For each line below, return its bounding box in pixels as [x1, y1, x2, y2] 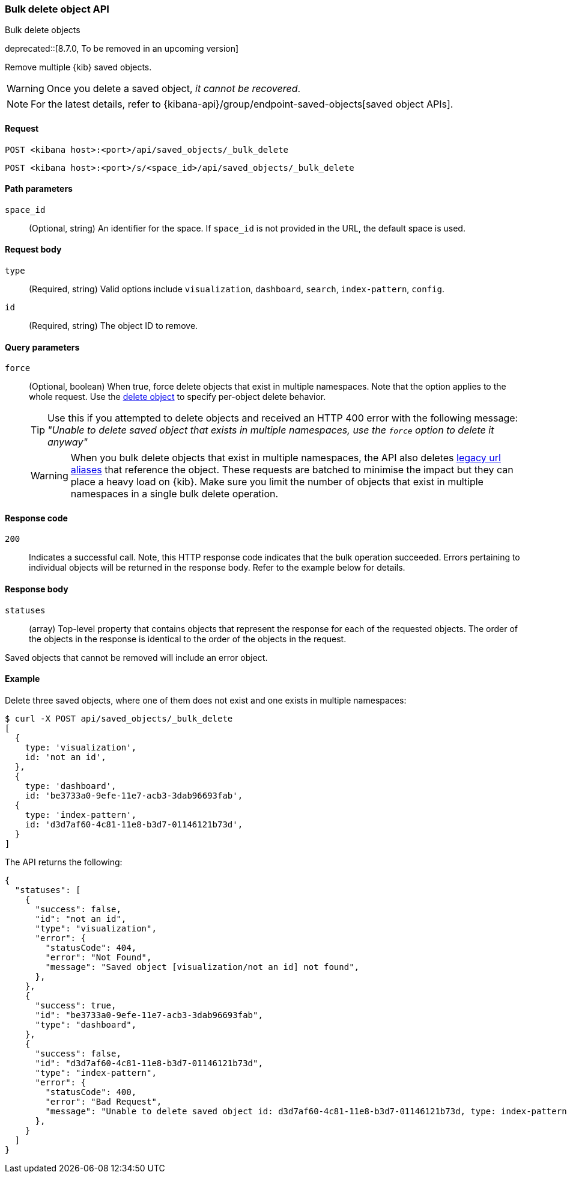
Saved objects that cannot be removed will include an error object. [5, 652, 268, 663]
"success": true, [35, 1000, 117, 1010]
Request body [5, 244, 62, 255]
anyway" [47, 436, 88, 449]
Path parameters [5, 183, 73, 194]
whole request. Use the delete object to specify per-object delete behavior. [29, 391, 326, 402]
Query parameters [5, 342, 80, 352]
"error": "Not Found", [45, 952, 152, 962]
